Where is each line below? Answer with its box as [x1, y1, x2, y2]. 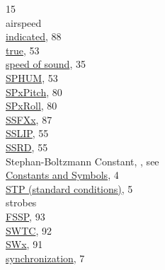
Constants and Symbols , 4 [6, 168, 119, 182]
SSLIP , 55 [6, 126, 49, 141]
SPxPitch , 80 [6, 84, 62, 99]
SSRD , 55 [6, 139, 48, 154]
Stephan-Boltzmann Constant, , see [6, 153, 159, 168]
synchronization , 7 [6, 250, 85, 265]
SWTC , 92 [6, 223, 52, 237]
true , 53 [6, 42, 40, 57]
